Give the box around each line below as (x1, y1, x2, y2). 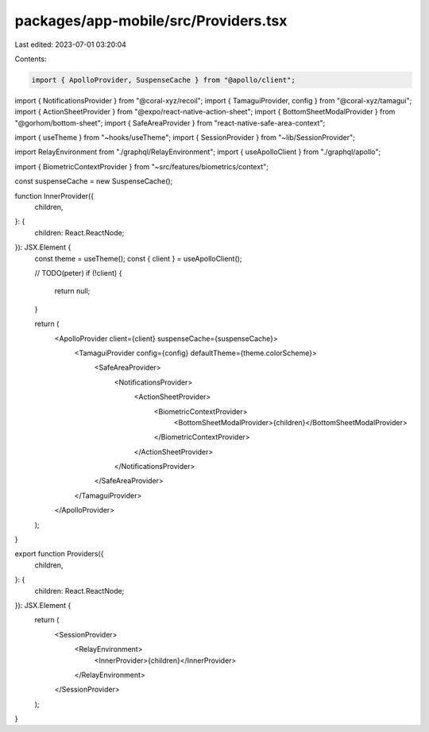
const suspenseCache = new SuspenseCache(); (14, 176, 173, 186)
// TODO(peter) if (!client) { (34, 268, 122, 277)
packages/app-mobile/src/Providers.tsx (14, 12, 288, 29)
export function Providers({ (14, 549, 104, 559)
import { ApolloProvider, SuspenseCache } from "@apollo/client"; (31, 76, 296, 84)
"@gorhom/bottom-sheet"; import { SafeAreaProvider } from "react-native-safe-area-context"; (14, 118, 326, 127)
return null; (54, 286, 91, 296)
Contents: (14, 54, 47, 64)
